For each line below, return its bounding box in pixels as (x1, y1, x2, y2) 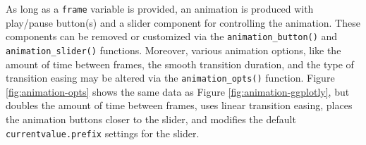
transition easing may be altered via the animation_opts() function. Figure (6, 70, 335, 85)
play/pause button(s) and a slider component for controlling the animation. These (6, 15, 360, 30)
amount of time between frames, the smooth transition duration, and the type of (6, 56, 354, 71)
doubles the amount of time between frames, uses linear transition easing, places (6, 98, 353, 113)
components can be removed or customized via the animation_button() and (6, 29, 338, 44)
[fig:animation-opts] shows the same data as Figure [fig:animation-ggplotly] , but (6, 84, 350, 99)
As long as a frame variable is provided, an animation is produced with (6, 1, 314, 15)
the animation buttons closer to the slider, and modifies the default (6, 112, 296, 126)
